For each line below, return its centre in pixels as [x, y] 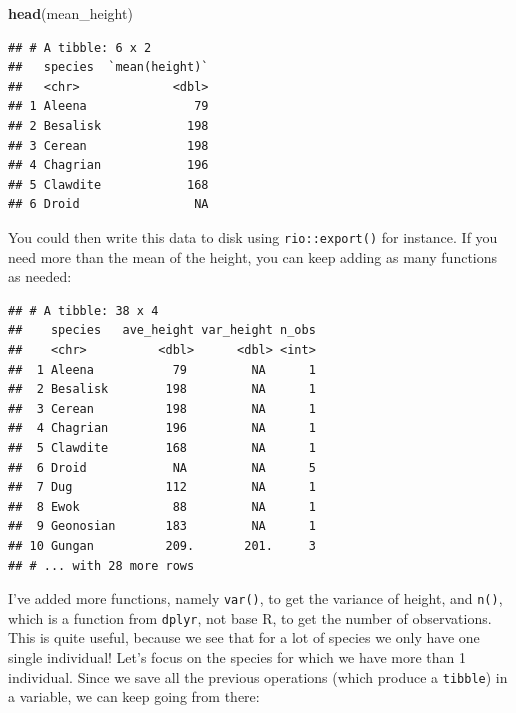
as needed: [40, 276]
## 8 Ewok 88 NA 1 [162, 506]
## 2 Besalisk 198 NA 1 [162, 389]
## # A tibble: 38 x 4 [83, 310]
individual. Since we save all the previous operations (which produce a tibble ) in [258, 676]
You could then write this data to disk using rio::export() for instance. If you [253, 236]
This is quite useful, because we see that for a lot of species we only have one [244, 637]
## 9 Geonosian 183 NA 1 [162, 526]
